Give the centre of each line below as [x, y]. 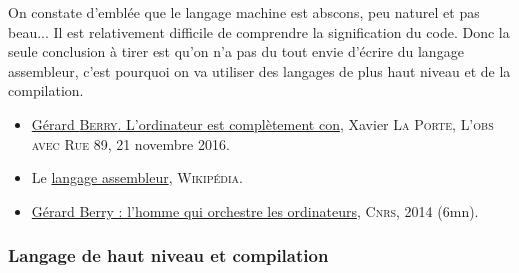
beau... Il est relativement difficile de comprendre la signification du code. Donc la [259, 31]
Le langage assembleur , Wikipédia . [137, 177]
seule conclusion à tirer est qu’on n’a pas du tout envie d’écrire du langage [236, 51]
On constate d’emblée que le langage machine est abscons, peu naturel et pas [244, 12]
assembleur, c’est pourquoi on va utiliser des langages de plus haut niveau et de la [259, 70]
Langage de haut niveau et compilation [168, 255]
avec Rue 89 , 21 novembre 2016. [130, 143]
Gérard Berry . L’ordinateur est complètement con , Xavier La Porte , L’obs [262, 123]
